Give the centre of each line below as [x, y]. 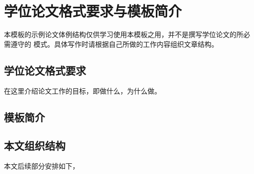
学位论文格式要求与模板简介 [93, 11]
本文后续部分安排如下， [42, 166]
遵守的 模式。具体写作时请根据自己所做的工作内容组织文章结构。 [114, 44]
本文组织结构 [35, 145]
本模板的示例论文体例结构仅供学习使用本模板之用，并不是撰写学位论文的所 [124, 34]
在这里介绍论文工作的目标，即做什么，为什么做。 [83, 90]
